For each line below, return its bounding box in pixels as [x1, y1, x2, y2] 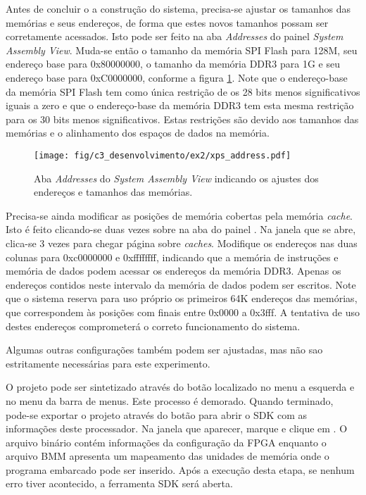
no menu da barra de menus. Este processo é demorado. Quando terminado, [6, 393, 334, 408]
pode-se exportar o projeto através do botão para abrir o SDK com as [6, 407, 308, 422]
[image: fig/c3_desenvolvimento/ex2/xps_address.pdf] [34, 150, 291, 161]
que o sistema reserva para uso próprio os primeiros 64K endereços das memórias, [6, 291, 358, 306]
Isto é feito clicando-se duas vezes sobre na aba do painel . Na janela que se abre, [6, 222, 356, 237]
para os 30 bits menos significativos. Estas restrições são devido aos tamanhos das [6, 111, 359, 126]
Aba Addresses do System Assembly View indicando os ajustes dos [34, 170, 319, 185]
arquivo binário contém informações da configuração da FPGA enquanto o [6, 434, 327, 449]
